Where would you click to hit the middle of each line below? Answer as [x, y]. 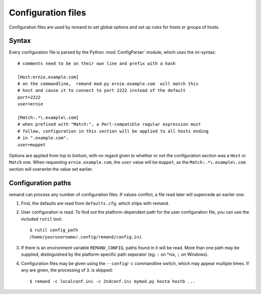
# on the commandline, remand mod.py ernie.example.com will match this [108, 84]
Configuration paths [40, 183]
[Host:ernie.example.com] [48, 77]
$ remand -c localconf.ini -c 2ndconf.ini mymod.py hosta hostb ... [112, 281]
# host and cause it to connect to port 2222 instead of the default [102, 90]
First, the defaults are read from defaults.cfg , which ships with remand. [95, 203]
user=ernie [30, 104]
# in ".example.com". [43, 138]
